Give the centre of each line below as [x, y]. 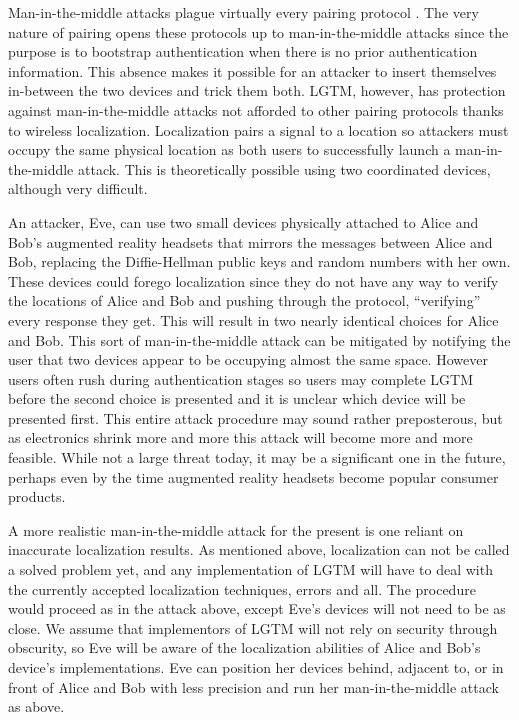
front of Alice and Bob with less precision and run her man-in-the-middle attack [253, 686]
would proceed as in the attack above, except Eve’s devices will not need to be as [257, 608]
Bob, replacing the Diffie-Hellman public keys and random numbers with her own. [259, 261]
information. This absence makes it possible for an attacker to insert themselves [252, 70]
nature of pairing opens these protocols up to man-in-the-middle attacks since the [258, 31]
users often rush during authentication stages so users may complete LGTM [240, 378]
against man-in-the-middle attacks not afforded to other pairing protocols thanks [256, 109]
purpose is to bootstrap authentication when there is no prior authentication [243, 51]
